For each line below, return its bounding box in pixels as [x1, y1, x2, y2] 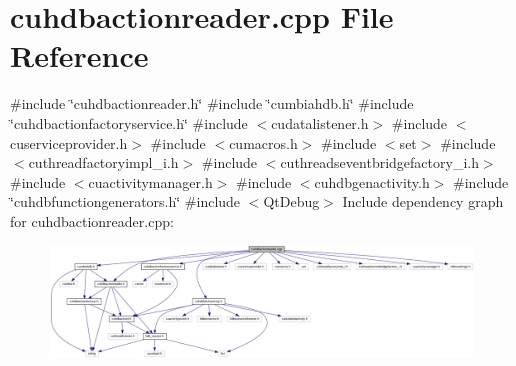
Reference [10, 35, 149, 76]
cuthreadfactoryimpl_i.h [28, 152, 179, 173]
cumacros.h [229, 132, 298, 153]
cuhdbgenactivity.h [314, 171, 430, 192]
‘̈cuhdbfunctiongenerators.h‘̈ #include [10, 191, 241, 212]
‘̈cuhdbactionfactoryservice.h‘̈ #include [10, 112, 248, 133]
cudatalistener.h [271, 112, 369, 133]
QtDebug [263, 191, 320, 212]
